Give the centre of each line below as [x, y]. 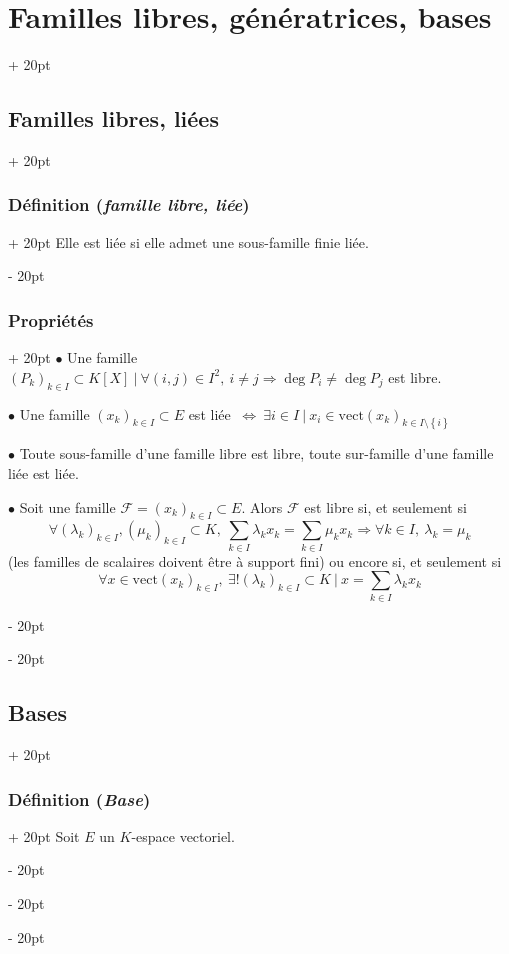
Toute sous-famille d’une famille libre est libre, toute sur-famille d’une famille [256, 453]
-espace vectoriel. [183, 835]
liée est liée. [43, 472]
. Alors [262, 506]
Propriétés [51, 319]
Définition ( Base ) [79, 798]
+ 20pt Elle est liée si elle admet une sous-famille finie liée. [188, 241]
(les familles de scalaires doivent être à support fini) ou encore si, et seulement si [255, 560]
